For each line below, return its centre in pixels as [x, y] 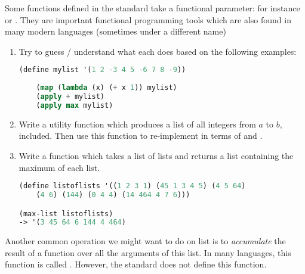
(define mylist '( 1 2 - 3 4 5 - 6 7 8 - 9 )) [102, 70]
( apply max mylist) [75, 105]
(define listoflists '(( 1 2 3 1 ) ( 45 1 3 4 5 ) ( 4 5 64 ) [132, 186]
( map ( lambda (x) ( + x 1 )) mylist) [107, 88]
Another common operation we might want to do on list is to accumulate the [145, 241]
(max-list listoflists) [66, 214]
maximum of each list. [59, 167]
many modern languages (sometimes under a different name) [115, 31]
